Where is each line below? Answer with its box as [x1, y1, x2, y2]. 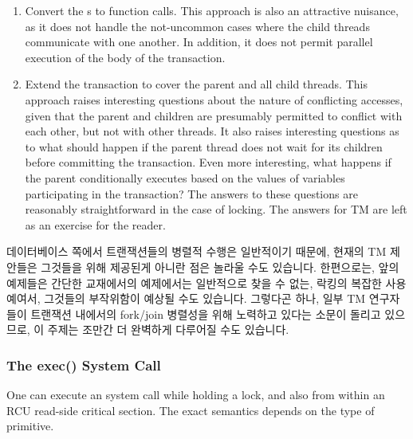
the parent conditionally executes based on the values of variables [25, 169, 345, 186]
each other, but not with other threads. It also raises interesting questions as [25, 123, 399, 139]
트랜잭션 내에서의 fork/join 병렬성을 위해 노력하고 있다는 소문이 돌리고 [30, 305, 381, 322]
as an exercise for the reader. [25, 216, 166, 233]
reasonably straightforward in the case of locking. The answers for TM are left [25, 201, 407, 218]
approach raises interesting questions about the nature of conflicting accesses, [25, 91, 403, 108]
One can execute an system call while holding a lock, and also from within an [6, 386, 385, 403]
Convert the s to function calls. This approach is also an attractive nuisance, [25, 2, 399, 18]
